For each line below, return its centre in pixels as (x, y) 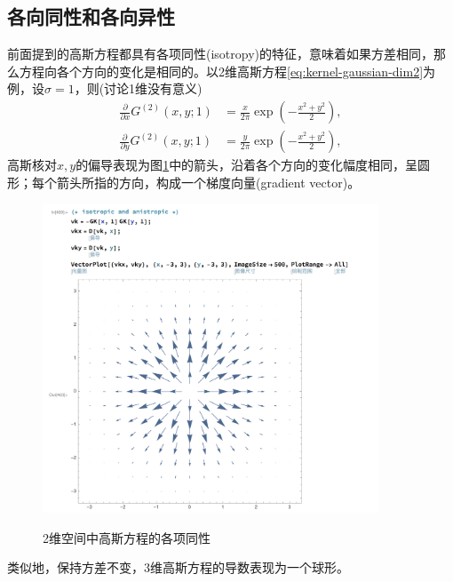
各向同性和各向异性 (91, 16)
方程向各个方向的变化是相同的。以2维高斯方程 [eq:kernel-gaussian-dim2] (221, 71)
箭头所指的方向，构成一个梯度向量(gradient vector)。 (208, 182)
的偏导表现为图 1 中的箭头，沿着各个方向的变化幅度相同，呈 (247, 165)
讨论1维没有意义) (153, 88)
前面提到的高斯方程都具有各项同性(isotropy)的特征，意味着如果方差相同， (221, 54)
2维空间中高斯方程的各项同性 (127, 537)
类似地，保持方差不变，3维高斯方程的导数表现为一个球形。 (178, 567)
